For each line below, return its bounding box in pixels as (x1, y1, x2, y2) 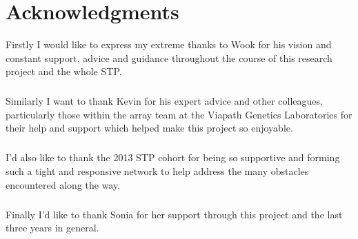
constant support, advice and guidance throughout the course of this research (6, 50, 332, 65)
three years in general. (6, 220, 99, 235)
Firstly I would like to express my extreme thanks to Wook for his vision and (6, 37, 332, 52)
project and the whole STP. (6, 64, 122, 79)
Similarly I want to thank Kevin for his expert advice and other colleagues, (6, 94, 323, 108)
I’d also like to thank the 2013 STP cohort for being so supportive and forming (6, 150, 340, 165)
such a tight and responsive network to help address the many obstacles (6, 164, 309, 178)
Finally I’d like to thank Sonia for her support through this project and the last (6, 207, 343, 221)
